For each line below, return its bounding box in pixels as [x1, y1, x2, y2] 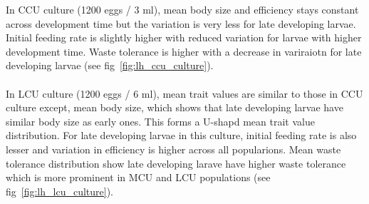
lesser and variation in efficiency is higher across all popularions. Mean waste [6, 141, 341, 156]
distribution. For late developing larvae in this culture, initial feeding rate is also [6, 128, 357, 143]
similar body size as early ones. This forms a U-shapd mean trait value [6, 113, 315, 128]
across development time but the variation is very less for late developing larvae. [6, 16, 356, 31]
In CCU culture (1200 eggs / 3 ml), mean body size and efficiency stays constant [6, 2, 359, 16]
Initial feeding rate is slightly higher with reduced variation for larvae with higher [6, 30, 362, 45]
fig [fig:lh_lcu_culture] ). [6, 183, 113, 198]
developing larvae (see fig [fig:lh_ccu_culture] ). [6, 58, 214, 73]
